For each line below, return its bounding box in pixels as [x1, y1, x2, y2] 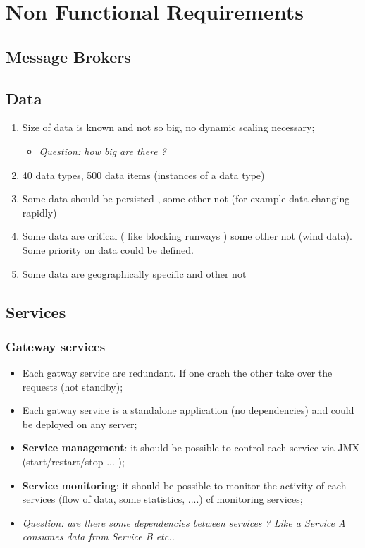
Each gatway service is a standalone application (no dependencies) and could [22, 403, 354, 418]
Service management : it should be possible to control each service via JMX [22, 440, 360, 455]
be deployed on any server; [22, 416, 137, 431]
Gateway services [6, 337, 106, 355]
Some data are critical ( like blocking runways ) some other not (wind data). [22, 229, 352, 243]
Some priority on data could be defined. [22, 242, 194, 257]
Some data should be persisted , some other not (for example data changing [22, 191, 350, 206]
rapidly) [22, 205, 57, 219]
